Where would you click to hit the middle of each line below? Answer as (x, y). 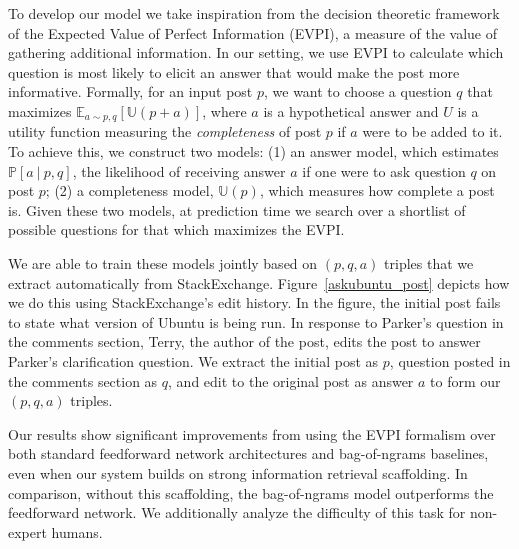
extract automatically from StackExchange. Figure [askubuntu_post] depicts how (259, 282)
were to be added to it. (432, 131)
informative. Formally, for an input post (130, 91)
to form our (465, 380)
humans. (77, 531)
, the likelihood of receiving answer (179, 170)
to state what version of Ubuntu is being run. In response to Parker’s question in (256, 321)
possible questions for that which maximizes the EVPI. (176, 229)
